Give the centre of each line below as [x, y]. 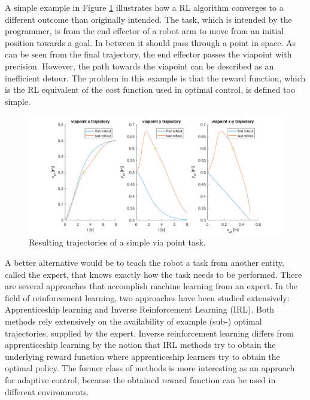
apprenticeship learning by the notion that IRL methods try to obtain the [140, 345]
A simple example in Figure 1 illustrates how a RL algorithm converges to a [144, 7]
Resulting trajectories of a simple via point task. [117, 242]
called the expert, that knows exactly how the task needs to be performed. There [154, 274]
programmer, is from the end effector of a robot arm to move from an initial [145, 31]
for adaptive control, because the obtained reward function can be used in [140, 379]
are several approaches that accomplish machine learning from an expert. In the [151, 286]
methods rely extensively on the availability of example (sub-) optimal [133, 321]
